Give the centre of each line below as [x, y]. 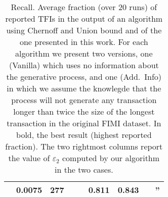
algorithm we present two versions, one [84, 53]
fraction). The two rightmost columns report [84, 146]
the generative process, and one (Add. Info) [84, 77]
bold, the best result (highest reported [84, 135]
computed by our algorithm [111, 158]
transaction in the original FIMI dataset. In [84, 123]
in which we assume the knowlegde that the [84, 88]
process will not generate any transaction [84, 100]
